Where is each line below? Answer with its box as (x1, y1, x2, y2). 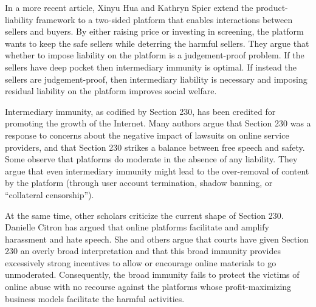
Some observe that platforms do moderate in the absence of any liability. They (5, 153, 298, 165)
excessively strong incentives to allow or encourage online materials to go (5, 256, 276, 269)
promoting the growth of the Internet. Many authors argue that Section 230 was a (5, 117, 311, 129)
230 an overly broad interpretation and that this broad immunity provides (5, 244, 281, 257)
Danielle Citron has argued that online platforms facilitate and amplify (5, 221, 269, 233)
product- (256, 1, 288, 13)
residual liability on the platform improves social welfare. (5, 85, 217, 97)
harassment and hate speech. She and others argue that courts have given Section (5, 232, 309, 245)
